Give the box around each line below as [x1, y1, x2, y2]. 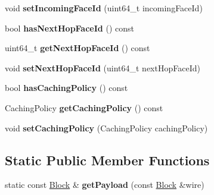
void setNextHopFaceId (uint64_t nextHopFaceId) [5, 61, 200, 74]
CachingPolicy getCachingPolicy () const [5, 101, 163, 114]
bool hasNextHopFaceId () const [5, 21, 134, 34]
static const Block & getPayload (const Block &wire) [5, 178, 204, 191]
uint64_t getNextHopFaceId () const [5, 42, 150, 54]
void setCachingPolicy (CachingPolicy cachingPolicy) [5, 121, 208, 134]
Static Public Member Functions [5, 150, 210, 169]
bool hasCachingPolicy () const [5, 81, 128, 94]
